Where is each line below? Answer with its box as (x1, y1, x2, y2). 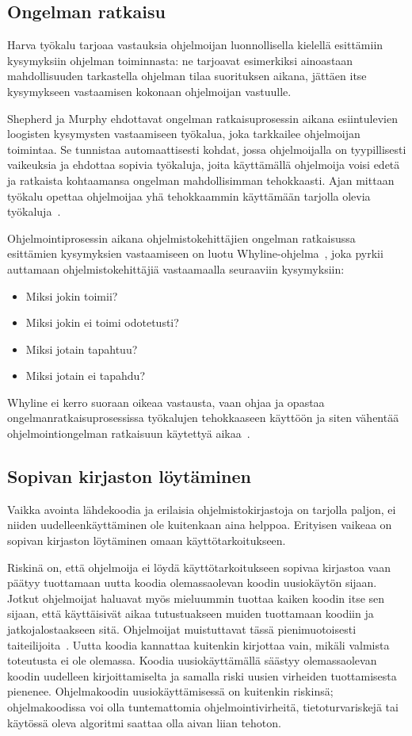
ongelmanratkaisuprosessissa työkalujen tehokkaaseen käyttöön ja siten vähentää (7, 409, 399, 426)
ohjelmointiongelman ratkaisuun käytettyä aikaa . (7, 425, 250, 442)
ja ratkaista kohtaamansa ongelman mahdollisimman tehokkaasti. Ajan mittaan (7, 171, 395, 188)
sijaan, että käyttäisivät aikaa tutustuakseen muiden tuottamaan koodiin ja (7, 605, 374, 622)
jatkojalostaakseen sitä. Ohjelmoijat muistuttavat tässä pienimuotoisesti (7, 621, 357, 638)
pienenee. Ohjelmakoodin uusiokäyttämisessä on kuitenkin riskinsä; (7, 683, 334, 700)
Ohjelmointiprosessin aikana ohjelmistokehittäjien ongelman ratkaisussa (7, 229, 356, 246)
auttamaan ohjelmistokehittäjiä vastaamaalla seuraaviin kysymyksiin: (7, 260, 345, 277)
